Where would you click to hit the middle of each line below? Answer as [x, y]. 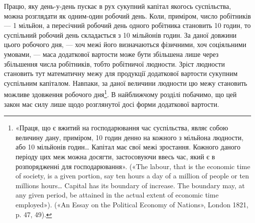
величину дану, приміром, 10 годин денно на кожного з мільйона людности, [129, 137]
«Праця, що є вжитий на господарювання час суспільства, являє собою [122, 128]
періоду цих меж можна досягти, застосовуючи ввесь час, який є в [115, 156]
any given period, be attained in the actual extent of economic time [117, 195]
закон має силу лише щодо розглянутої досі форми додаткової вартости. [112, 104]
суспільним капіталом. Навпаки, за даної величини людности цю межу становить [126, 83]
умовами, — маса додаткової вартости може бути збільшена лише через [111, 54]
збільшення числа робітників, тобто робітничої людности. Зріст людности [115, 63]
